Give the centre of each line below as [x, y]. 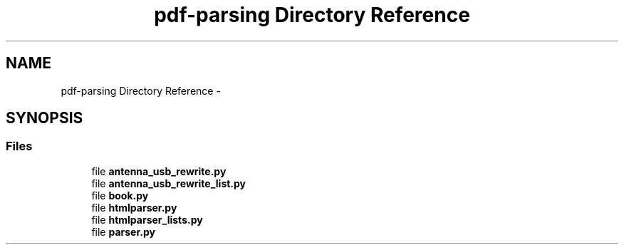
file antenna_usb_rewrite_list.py [169, 183]
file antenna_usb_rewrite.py [159, 171]
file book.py [120, 195]
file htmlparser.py [134, 207]
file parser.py [123, 231]
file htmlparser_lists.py [147, 219]
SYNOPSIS [45, 118]
